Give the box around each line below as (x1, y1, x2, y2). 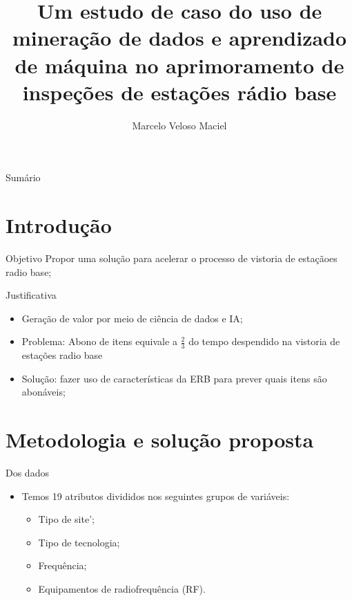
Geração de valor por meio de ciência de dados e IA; (21, 311, 243, 325)
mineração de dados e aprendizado (12, 24, 347, 52)
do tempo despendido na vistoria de (188, 334, 340, 349)
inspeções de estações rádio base (22, 77, 337, 106)
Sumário (6, 170, 41, 185)
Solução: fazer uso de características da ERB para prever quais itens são (21, 371, 327, 385)
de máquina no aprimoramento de (14, 50, 344, 79)
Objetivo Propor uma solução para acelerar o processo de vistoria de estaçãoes (6, 251, 338, 265)
